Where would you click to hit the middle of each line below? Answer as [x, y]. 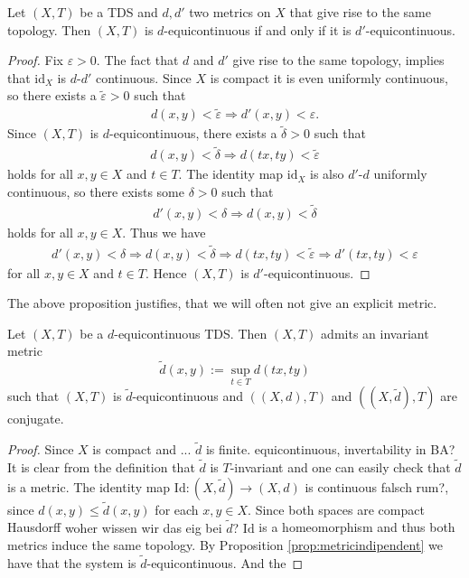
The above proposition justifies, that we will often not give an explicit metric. [222, 303]
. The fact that [137, 60]
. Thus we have [164, 232]
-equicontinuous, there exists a [193, 133]
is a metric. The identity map [89, 486]
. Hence [166, 272]
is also [327, 174]
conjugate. [36, 419]
